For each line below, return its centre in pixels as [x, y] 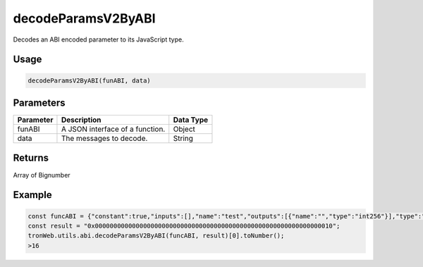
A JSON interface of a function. [113, 129]
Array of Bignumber [42, 175]
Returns [31, 158]
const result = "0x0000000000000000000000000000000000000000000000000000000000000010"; [184, 226]
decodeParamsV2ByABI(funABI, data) [89, 80]
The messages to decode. [104, 139]
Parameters [39, 103]
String [183, 139]
